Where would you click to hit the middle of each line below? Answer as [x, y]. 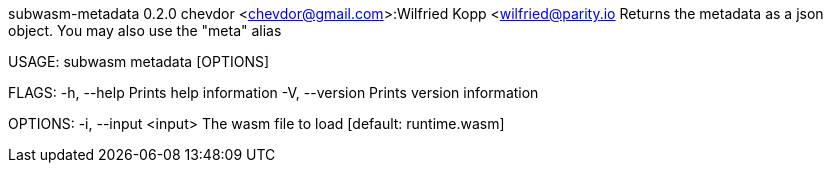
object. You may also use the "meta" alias [145, 30]
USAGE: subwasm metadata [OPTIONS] [139, 61]
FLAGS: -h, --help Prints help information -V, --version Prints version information [273, 92]
